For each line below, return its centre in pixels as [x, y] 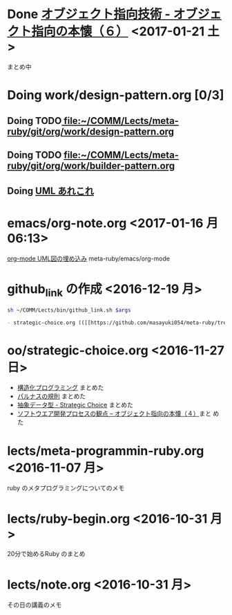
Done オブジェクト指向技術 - [89, 14]
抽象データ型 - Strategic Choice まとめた [75, 405]
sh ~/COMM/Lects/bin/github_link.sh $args [69, 310]
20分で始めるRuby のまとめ [46, 554]
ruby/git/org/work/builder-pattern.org [91, 166]
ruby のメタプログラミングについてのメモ [66, 488]
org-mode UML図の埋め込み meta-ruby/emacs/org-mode [89, 259]
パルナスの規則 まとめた [51, 396]
